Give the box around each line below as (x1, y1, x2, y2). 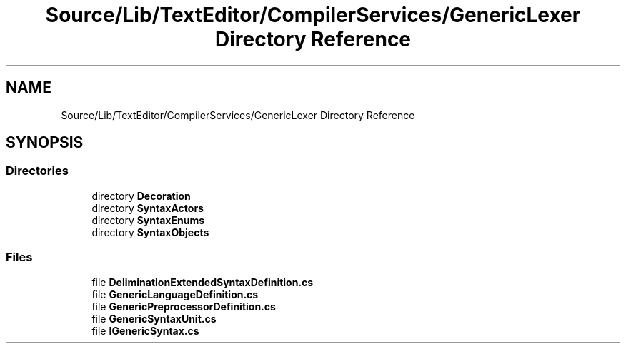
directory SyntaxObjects (91, 226, 209, 238)
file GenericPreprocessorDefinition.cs (91, 300, 276, 313)
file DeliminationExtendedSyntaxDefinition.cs (91, 275, 314, 288)
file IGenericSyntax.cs (91, 324, 199, 337)
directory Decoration (91, 189, 191, 202)
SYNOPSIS (6, 133, 84, 152)
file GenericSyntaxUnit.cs (91, 312, 217, 325)
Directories (6, 163, 69, 178)
